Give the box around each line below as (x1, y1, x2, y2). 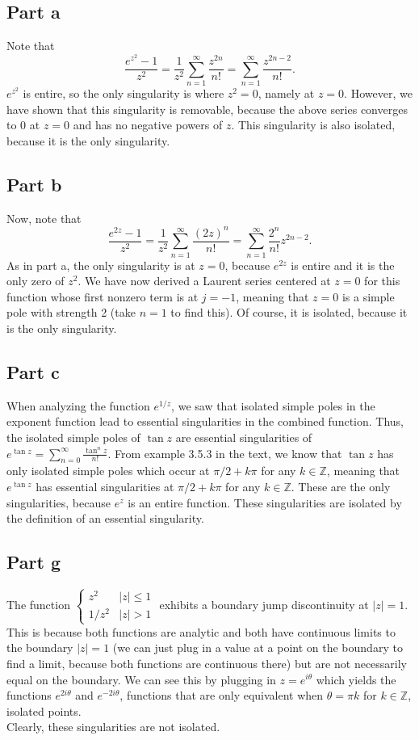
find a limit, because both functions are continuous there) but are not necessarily (6, 654, 408, 671)
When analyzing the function (6, 397, 150, 414)
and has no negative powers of (73, 116, 223, 133)
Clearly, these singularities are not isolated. (6, 718, 220, 735)
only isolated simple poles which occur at (6, 462, 210, 479)
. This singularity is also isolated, (231, 116, 396, 133)
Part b (6, 171, 62, 196)
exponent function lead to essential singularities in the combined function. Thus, (6, 413, 404, 430)
